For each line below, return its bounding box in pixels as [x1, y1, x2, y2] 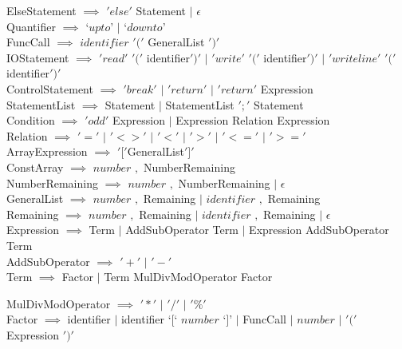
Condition [6, 112, 55, 129]
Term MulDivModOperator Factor [104, 268, 273, 285]
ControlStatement [6, 80, 93, 97]
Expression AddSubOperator [249, 221, 389, 238]
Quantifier [6, 18, 56, 34]
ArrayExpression [6, 143, 88, 160]
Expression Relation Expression [175, 112, 330, 129]
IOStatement [6, 49, 69, 65]
